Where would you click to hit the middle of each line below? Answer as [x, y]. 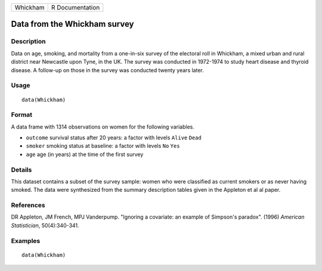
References [28, 205]
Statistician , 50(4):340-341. [45, 225]
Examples [26, 241]
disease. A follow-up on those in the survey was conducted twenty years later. [107, 70]
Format [22, 115]
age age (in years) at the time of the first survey [85, 154]
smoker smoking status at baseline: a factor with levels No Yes [103, 146]
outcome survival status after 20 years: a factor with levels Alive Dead [114, 138]
